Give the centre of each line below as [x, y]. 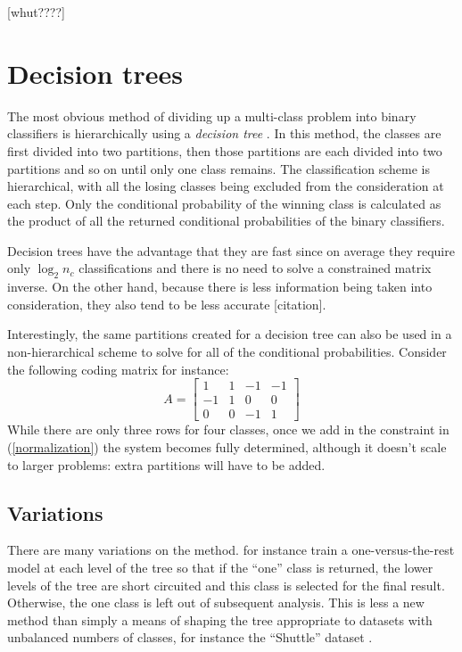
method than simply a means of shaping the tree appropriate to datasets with [220, 619]
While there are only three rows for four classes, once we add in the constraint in [228, 429]
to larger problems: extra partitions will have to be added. [166, 464]
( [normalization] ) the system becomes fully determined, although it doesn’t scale [227, 446]
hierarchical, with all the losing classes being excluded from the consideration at [226, 186]
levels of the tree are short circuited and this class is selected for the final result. [226, 585]
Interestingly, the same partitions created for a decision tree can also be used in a [230, 334]
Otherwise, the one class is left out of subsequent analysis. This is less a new [216, 602]
